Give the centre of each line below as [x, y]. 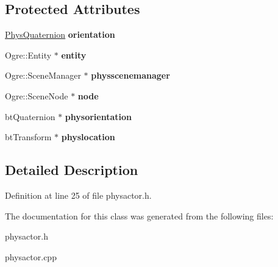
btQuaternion [30, 116]
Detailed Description [72, 170]
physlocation [88, 137]
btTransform [28, 137]
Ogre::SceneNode [37, 95]
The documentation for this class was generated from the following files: [139, 215]
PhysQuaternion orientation [60, 34]
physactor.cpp [31, 256]
